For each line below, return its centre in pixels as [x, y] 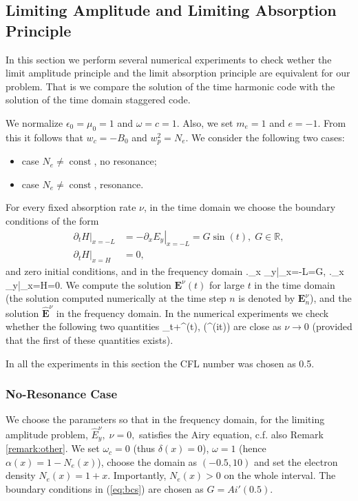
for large [227, 284]
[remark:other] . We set [53, 448]
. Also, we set [205, 122]
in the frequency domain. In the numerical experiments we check [192, 313]
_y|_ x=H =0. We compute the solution [88, 284]
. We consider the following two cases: [265, 137]
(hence [253, 448]
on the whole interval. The [280, 475]
